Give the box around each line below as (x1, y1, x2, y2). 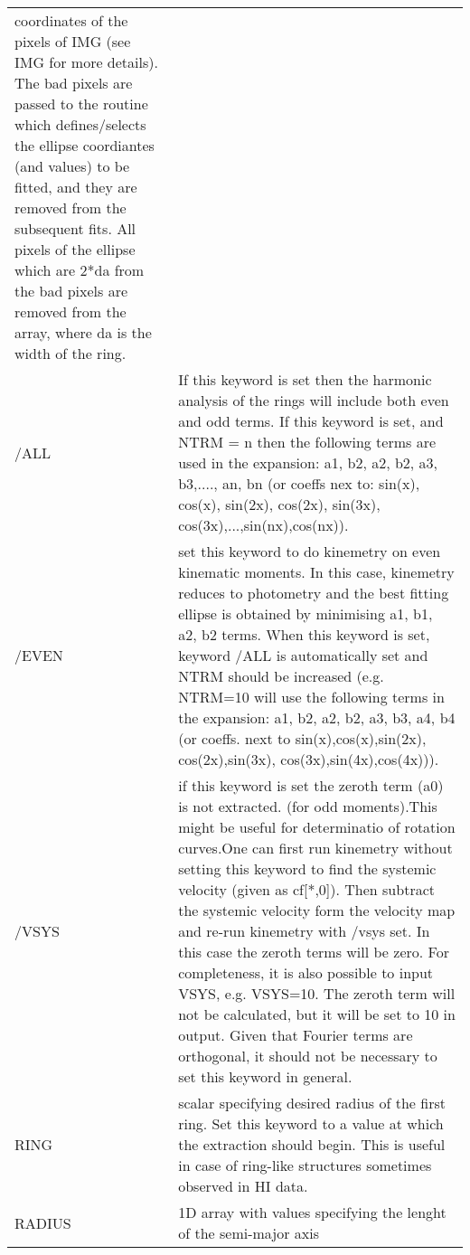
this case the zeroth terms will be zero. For (178, 941, 449, 962)
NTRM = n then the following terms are (178, 431, 437, 452)
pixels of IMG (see (14, 31, 131, 52)
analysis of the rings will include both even (178, 390, 449, 410)
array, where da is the (14, 322, 152, 343)
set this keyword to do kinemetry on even (178, 541, 441, 561)
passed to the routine (14, 93, 148, 114)
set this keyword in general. (178, 1066, 352, 1087)
